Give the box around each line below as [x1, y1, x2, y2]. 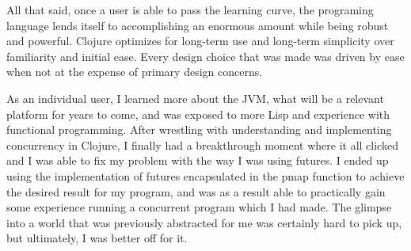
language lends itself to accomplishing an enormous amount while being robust [6, 17, 389, 33]
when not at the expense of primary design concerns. [6, 63, 263, 80]
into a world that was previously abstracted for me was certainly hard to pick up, [6, 214, 402, 230]
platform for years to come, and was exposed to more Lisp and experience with [6, 105, 390, 122]
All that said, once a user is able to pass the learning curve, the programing [6, 2, 374, 17]
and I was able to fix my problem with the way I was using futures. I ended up [6, 152, 389, 169]
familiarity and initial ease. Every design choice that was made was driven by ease [6, 48, 405, 64]
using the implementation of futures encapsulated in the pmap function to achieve [6, 167, 405, 184]
